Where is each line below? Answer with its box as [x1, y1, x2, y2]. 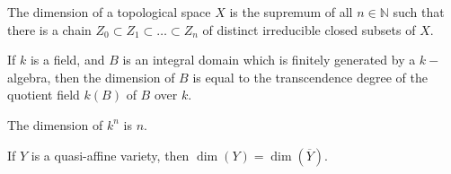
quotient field [7, 85, 80, 104]
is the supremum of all [229, 3, 353, 21]
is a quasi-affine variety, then [31, 145, 190, 164]
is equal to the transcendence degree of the [192, 67, 428, 86]
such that [393, 3, 445, 21]
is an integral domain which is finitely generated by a [122, 50, 416, 69]
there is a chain [7, 20, 92, 39]
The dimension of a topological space [7, 3, 211, 21]
